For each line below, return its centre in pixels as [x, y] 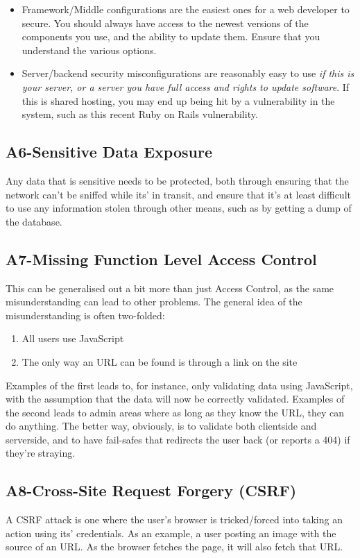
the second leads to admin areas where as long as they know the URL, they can [175, 412]
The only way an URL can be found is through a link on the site [160, 361]
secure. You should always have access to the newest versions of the [165, 23]
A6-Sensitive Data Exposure [109, 152]
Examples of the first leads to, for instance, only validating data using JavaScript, [179, 385]
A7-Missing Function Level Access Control [161, 259]
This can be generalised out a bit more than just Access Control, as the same [170, 288]
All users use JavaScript [73, 338]
